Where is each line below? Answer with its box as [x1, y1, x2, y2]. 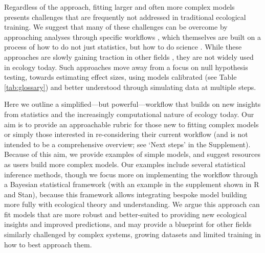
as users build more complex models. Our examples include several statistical [4, 158, 246, 169]
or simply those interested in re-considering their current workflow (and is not [4, 129, 248, 140]
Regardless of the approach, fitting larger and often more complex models [4, 2, 235, 12]
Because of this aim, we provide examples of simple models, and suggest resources [4, 149, 261, 159]
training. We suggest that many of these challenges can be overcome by [4, 21, 228, 32]
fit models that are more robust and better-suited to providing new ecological [4, 209, 247, 219]
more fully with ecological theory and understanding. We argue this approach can [4, 199, 260, 210]
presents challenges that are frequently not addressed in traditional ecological [4, 11, 246, 22]
